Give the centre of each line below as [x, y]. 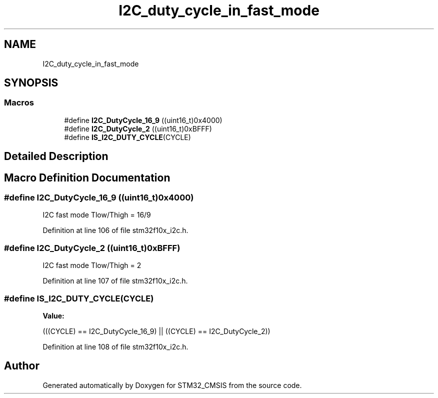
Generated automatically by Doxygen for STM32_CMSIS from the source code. [172, 385]
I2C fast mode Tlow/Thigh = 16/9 [97, 215]
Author [22, 366]
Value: [53, 315]
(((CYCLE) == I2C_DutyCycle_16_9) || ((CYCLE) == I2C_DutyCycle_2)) [156, 331]
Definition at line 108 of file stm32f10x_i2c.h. [115, 346]
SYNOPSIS [31, 83]
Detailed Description [56, 156]
